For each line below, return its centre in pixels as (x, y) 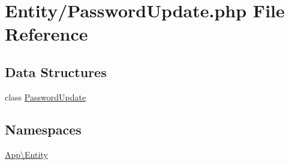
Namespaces (43, 129)
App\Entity (26, 154)
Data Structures (56, 71)
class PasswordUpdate (46, 97)
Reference (46, 34)
